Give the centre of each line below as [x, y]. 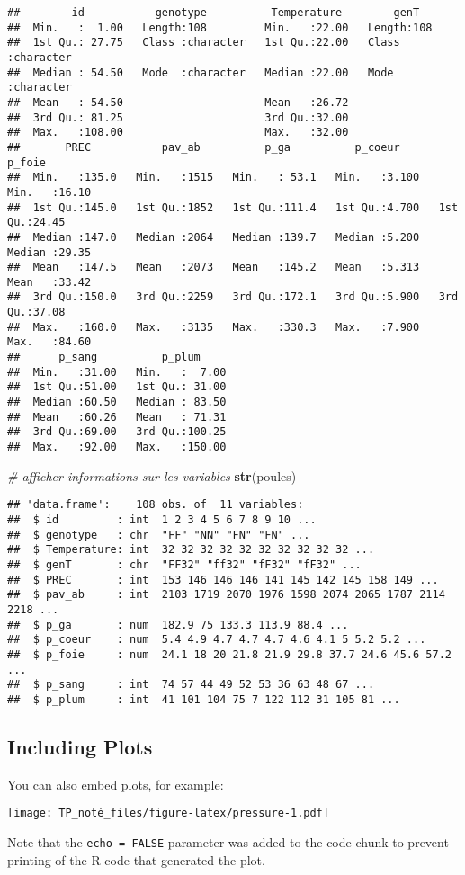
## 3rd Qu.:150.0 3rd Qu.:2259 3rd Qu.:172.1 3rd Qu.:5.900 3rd [233, 297]
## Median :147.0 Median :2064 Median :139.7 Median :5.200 [214, 237]
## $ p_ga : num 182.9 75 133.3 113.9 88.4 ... [178, 625]
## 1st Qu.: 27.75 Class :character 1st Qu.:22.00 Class [204, 43]
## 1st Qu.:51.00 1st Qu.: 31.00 [117, 387]
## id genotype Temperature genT [214, 13]
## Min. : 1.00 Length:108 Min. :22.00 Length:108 [220, 27]
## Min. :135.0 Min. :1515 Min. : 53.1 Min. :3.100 [214, 178]
